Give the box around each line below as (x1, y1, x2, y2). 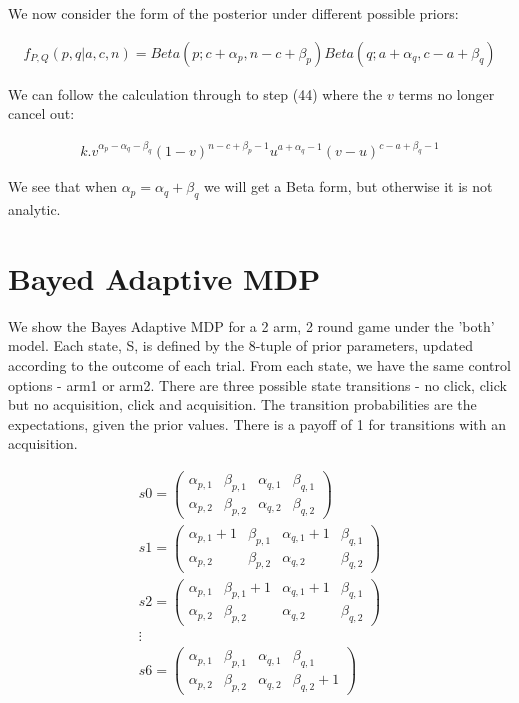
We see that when (8, 176, 117, 197)
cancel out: (8, 103, 75, 124)
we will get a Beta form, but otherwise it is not (203, 176, 493, 197)
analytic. (8, 199, 61, 220)
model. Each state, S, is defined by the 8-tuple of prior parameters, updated (8, 335, 473, 356)
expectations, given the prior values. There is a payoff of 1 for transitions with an (8, 413, 506, 434)
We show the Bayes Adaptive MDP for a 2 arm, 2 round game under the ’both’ (8, 315, 495, 336)
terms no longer (398, 83, 495, 104)
